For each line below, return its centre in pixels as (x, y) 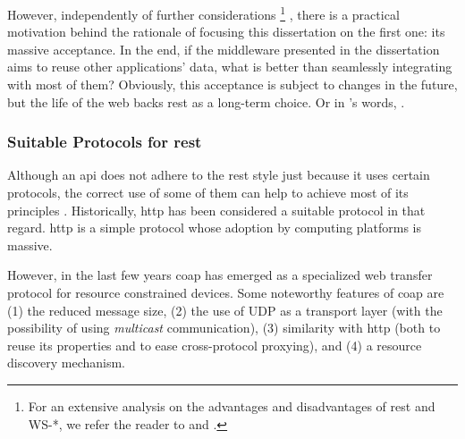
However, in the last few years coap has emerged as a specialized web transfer (220, 275)
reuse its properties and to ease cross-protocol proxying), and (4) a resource (215, 345)
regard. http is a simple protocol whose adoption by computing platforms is (214, 228)
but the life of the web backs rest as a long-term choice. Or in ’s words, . (206, 101)
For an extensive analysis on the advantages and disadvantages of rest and (232, 405)
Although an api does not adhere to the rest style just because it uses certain (219, 175)
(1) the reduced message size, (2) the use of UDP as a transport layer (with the (225, 310)
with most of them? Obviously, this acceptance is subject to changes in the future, (232, 84)
